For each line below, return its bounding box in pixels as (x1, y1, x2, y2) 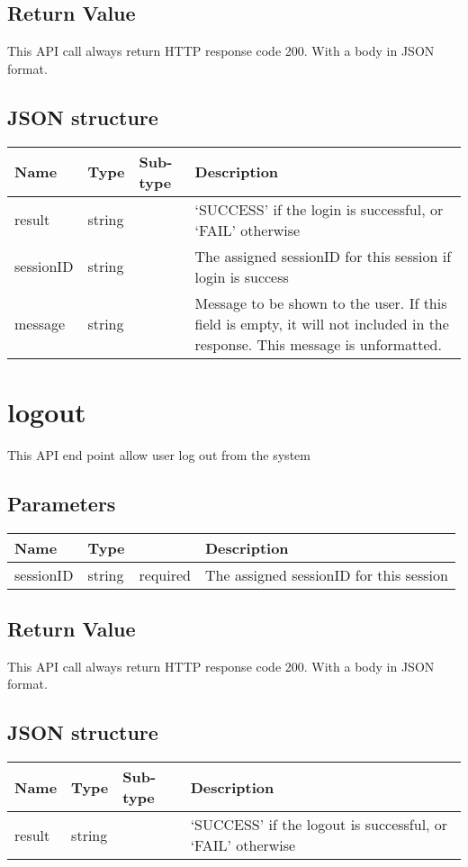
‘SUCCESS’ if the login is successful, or (194, 198, 444, 220)
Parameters (7, 489, 116, 517)
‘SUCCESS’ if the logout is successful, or (190, 814, 448, 835)
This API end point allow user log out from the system (7, 445, 310, 464)
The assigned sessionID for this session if (194, 245, 452, 266)
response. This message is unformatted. (194, 333, 442, 355)
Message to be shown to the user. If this (194, 292, 447, 313)
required (139, 564, 191, 585)
